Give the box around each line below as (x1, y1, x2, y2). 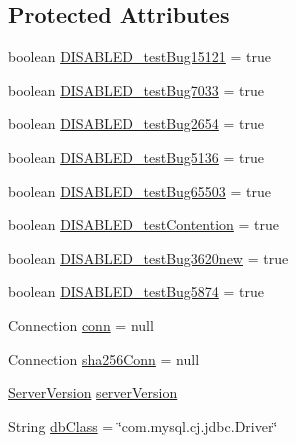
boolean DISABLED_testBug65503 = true (8, 180, 272, 201)
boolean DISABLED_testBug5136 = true (8, 146, 265, 167)
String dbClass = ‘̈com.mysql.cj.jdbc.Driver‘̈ (8, 415, 278, 436)
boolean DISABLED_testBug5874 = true (8, 281, 265, 302)
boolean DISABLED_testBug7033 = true (8, 79, 265, 100)
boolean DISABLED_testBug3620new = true (8, 247, 289, 268)
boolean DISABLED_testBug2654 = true (8, 113, 265, 134)
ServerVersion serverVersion (8, 382, 178, 403)
